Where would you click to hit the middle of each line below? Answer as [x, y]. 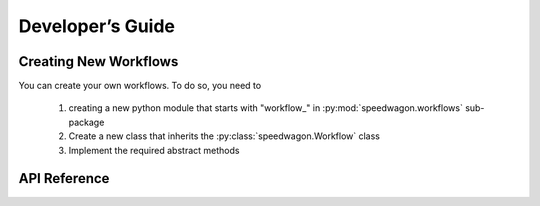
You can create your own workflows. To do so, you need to [140, 86]
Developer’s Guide [96, 26]
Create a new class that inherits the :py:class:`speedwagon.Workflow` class [224, 136]
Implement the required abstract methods [154, 150]
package [86, 122]
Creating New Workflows [98, 61]
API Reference [64, 178]
